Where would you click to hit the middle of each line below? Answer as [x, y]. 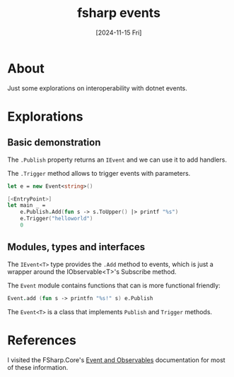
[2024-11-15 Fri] [119, 32]
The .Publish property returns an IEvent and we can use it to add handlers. [117, 160]
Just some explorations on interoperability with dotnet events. [97, 88]
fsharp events [119, 13]
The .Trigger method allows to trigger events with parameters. [99, 173]
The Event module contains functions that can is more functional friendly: [114, 285]
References [42, 340]
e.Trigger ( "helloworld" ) [57, 219]
